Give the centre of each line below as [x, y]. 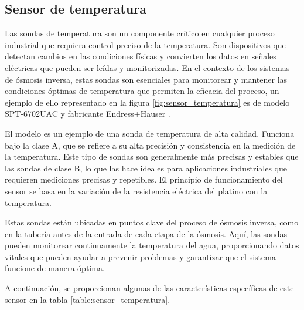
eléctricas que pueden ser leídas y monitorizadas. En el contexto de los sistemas [147, 67]
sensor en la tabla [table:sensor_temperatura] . [88, 299]
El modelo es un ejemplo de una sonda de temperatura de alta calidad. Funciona [150, 133]
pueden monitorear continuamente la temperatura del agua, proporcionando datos [152, 245]
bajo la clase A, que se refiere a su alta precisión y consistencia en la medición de [150, 145]
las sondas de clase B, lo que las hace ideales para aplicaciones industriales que [146, 168]
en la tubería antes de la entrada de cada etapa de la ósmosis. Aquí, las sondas [146, 233]
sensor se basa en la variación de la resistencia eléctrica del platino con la [136, 191]
